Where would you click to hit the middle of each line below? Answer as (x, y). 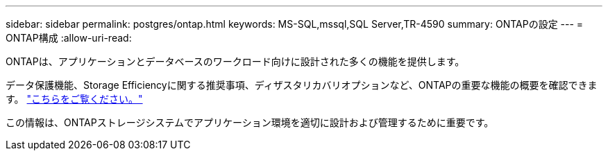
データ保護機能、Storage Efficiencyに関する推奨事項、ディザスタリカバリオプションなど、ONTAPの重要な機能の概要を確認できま (302, 85)
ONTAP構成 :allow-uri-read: (69, 38)
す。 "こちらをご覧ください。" (74, 99)
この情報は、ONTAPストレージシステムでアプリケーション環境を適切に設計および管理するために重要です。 (250, 122)
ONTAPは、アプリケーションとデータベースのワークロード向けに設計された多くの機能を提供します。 (235, 61)
